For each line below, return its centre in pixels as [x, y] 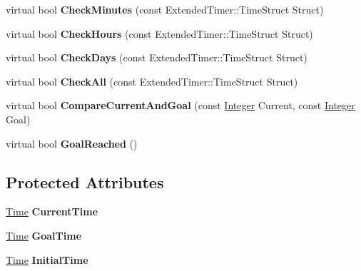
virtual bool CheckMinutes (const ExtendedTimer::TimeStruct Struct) [165, 9]
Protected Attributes [85, 181]
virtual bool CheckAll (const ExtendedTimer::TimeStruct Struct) [152, 81]
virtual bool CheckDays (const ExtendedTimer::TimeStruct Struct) [157, 57]
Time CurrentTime [52, 211]
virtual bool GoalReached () [72, 143]
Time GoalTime [44, 235]
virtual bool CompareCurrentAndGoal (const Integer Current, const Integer [180, 105]
